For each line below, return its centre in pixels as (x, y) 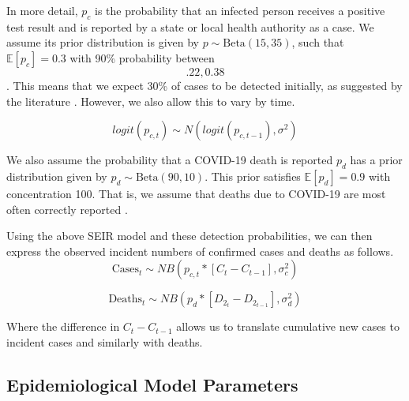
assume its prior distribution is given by (103, 42)
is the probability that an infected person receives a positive (240, 10)
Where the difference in (63, 326)
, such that (318, 42)
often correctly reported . (67, 209)
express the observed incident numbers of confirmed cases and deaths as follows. (200, 251)
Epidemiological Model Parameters (152, 384)
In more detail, (42, 10)
